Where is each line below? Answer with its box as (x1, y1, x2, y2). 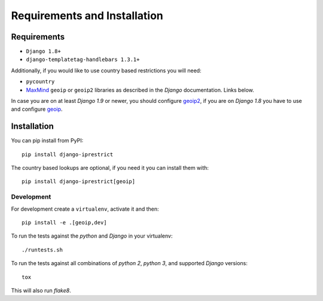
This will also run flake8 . (11, 287, 71, 294)
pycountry (26, 78, 55, 85)
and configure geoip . (11, 105, 63, 113)
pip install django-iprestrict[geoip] (22, 178, 136, 185)
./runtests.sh (22, 246, 63, 253)
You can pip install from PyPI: (11, 137, 84, 144)
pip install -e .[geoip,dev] (22, 219, 107, 226)
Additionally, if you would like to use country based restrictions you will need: (11, 66, 202, 74)
